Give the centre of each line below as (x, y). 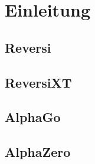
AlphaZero (38, 152)
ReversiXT (38, 82)
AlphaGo (33, 117)
